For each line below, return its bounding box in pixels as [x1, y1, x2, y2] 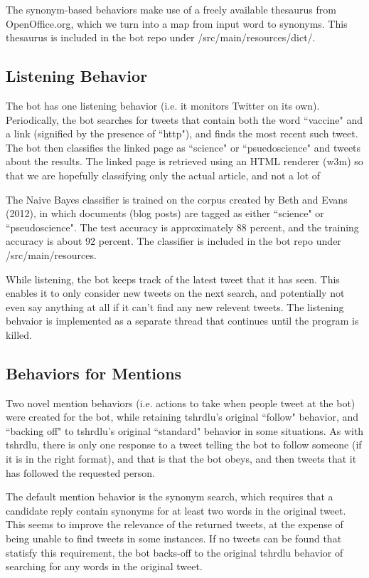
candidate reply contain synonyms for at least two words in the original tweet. [6, 503, 346, 517]
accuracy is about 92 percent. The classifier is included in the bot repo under [6, 233, 341, 248]
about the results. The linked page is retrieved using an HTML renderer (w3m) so [6, 154, 363, 169]
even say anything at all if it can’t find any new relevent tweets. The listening [6, 299, 344, 314]
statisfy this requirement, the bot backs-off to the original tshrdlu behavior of [6, 545, 343, 559]
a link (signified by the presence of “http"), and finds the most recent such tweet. [6, 126, 358, 141]
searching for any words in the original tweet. [6, 559, 203, 574]
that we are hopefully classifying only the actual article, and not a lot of [6, 167, 321, 182]
